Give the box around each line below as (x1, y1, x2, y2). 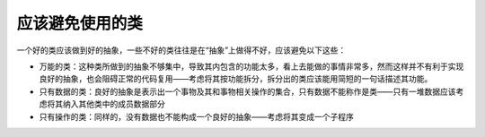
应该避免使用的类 (16, 13, 144, 33)
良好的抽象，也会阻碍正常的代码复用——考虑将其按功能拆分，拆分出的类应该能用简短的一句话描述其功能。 (39, 73, 433, 84)
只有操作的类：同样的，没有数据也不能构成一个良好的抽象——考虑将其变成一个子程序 (39, 111, 354, 122)
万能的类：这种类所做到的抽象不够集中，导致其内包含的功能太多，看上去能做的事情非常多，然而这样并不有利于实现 (39, 61, 464, 72)
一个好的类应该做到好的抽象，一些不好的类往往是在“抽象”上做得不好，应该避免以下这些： (16, 45, 347, 56)
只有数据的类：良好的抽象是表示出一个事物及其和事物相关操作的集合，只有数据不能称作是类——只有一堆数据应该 (39, 86, 456, 97)
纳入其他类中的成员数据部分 (62, 98, 165, 109)
